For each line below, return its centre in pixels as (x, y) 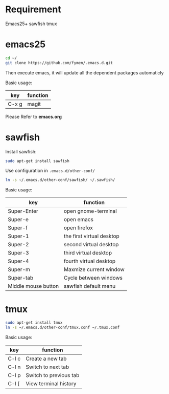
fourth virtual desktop (90, 261)
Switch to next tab (47, 367)
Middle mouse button (33, 286)
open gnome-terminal (90, 211)
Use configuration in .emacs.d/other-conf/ (50, 171)
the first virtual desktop (92, 236)
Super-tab (21, 278)
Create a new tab (46, 359)
